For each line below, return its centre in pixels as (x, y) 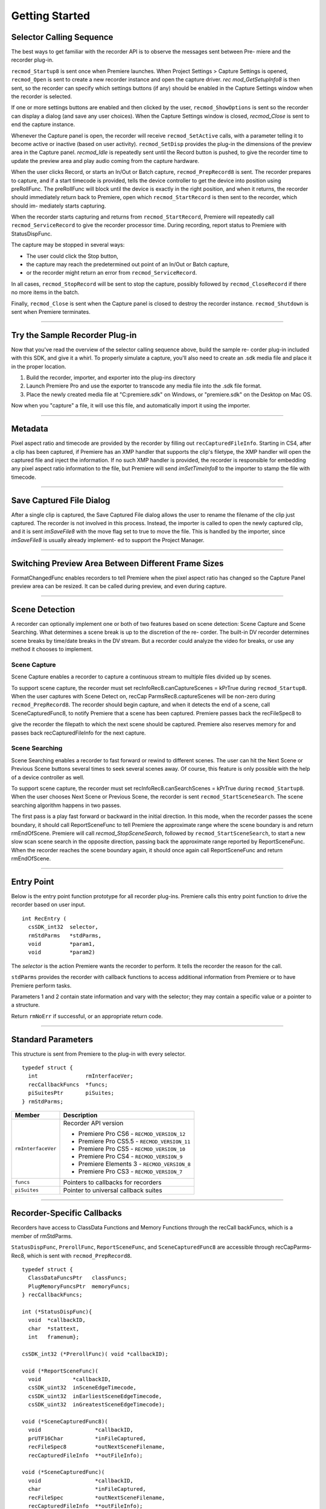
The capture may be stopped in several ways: (68, 245)
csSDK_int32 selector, (63, 927)
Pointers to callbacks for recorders (112, 1182)
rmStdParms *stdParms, (65, 935)
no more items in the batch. (45, 292)
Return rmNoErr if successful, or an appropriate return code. (87, 1016)
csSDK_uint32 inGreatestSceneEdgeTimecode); (97, 1405)
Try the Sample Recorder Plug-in (74, 335)
